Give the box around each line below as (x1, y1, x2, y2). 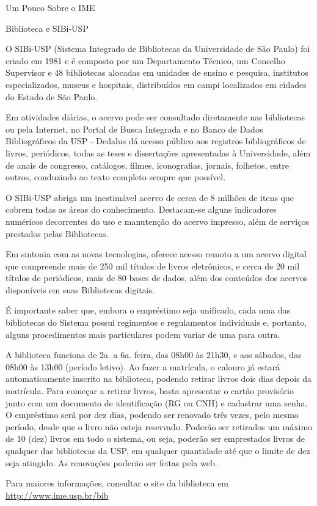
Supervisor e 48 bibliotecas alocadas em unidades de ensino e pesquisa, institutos (5, 66, 308, 79)
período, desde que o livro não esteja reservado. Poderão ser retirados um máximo (5, 420, 313, 433)
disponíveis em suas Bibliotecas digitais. (5, 283, 155, 296)
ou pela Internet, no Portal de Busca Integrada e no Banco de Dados (5, 122, 263, 135)
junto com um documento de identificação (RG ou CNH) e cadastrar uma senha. (5, 396, 308, 409)
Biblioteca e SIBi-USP (5, 21, 89, 34)
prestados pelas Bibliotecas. (5, 227, 109, 240)
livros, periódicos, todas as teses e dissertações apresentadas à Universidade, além (5, 146, 311, 159)
